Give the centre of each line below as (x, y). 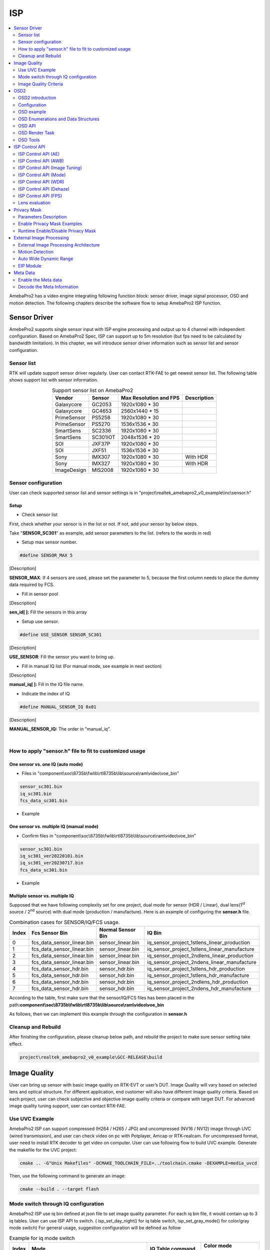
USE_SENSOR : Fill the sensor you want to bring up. (62, 657)
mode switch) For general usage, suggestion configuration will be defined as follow (95, 1227)
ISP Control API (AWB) (41, 160)
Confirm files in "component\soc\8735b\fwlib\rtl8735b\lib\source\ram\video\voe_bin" (109, 835)
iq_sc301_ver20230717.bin (51, 863)
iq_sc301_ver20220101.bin (51, 856)
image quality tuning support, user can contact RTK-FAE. (68, 1106)
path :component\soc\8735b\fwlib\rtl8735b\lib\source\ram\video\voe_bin (87, 1004)
